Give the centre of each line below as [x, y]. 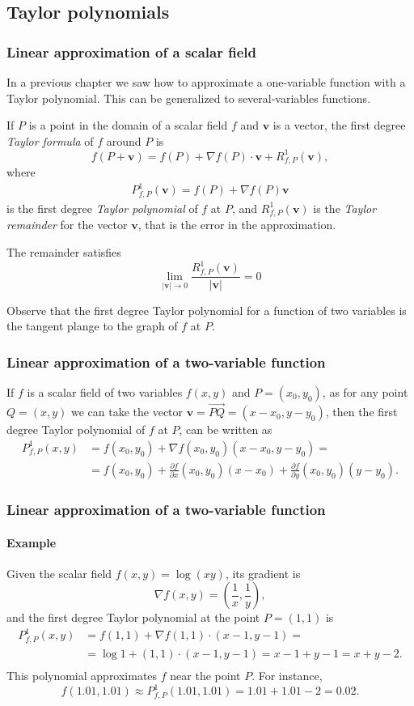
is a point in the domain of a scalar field [128, 125]
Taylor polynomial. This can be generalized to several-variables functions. [189, 98]
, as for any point [365, 391]
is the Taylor [345, 208]
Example [32, 542]
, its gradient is [263, 573]
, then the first [361, 412]
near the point [205, 675]
